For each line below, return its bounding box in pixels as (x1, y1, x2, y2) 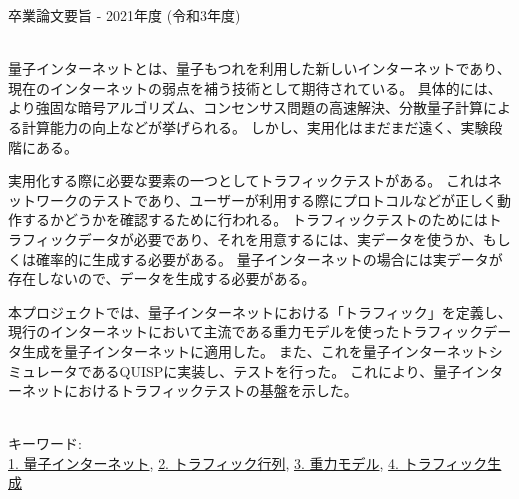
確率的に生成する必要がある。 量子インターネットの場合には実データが (35, 248, 503, 269)
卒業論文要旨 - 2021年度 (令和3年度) (8, 5, 241, 25)
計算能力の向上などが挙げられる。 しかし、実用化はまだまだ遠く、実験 (21, 116, 489, 137)
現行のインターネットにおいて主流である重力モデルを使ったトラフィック (8, 321, 484, 342)
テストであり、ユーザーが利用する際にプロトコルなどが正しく (91, 189, 498, 210)
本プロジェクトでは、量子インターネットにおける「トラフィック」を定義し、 (8, 301, 512, 322)
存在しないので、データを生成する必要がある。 (8, 268, 316, 289)
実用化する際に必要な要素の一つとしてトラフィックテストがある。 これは (8, 170, 488, 191)
